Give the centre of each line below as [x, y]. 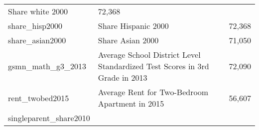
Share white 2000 [38, 11]
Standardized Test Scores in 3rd [153, 66]
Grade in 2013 [123, 77]
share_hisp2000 [35, 26]
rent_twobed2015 [39, 98]
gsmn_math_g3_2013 [47, 66]
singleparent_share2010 [49, 118]
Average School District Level [149, 55]
